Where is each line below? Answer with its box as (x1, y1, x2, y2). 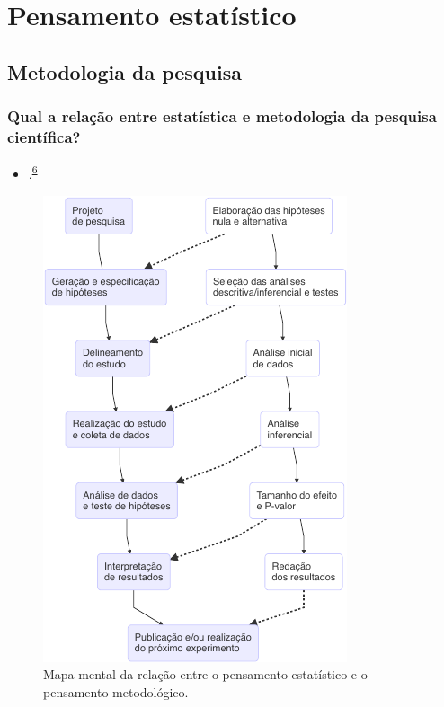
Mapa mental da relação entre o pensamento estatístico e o (43, 665, 368, 684)
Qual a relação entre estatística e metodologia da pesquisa (7, 105, 437, 128)
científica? (7, 126, 81, 147)
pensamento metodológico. (43, 682, 189, 701)
